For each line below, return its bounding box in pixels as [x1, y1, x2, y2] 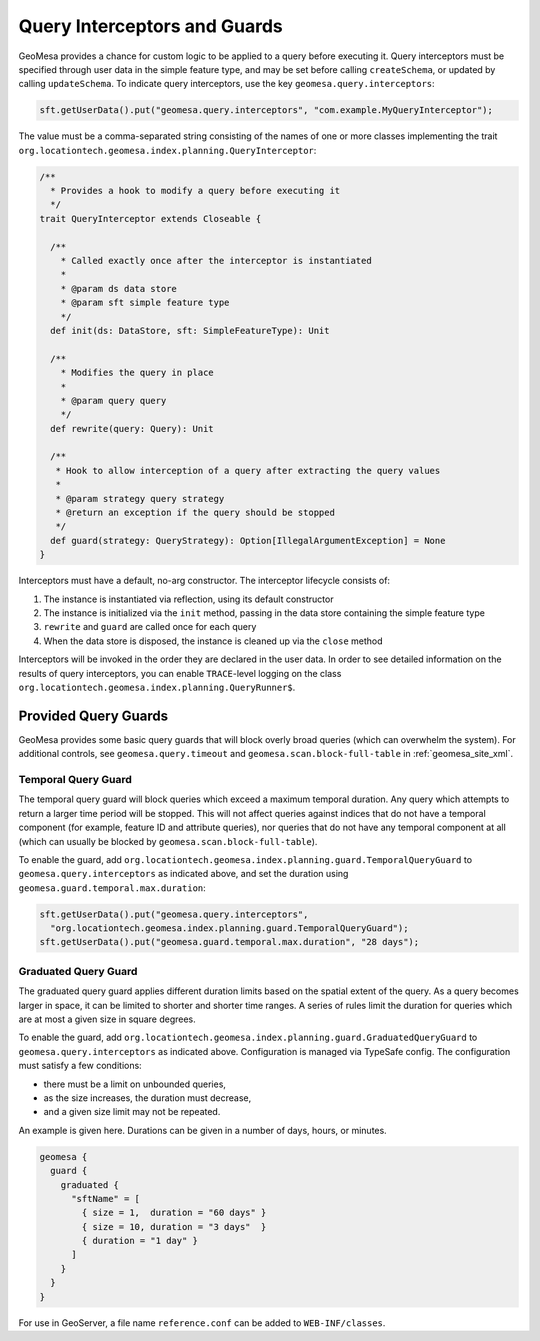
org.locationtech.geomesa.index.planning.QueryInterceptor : [18, 144, 317, 156]
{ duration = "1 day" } [81, 1235, 199, 1247]
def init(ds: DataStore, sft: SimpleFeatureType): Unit [50, 325, 330, 336]
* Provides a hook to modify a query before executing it [50, 185, 341, 197]
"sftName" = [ [71, 1193, 140, 1204]
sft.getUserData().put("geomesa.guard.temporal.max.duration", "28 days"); [39, 936, 420, 948]
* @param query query [60, 395, 167, 406]
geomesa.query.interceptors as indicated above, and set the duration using [18, 868, 349, 880]
